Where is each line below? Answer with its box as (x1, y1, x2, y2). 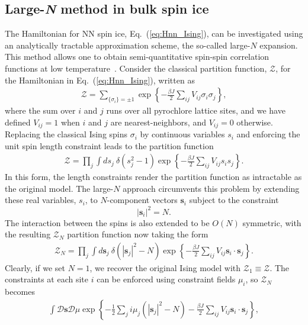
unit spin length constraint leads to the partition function (5, 139, 214, 152)
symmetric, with (242, 216, 301, 229)
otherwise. (236, 115, 273, 128)
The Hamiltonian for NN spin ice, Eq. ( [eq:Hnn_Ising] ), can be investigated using (5, 27, 303, 40)
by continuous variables (140, 128, 225, 140)
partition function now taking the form (67, 228, 208, 240)
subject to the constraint (189, 194, 279, 206)
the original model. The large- (5, 182, 114, 194)
